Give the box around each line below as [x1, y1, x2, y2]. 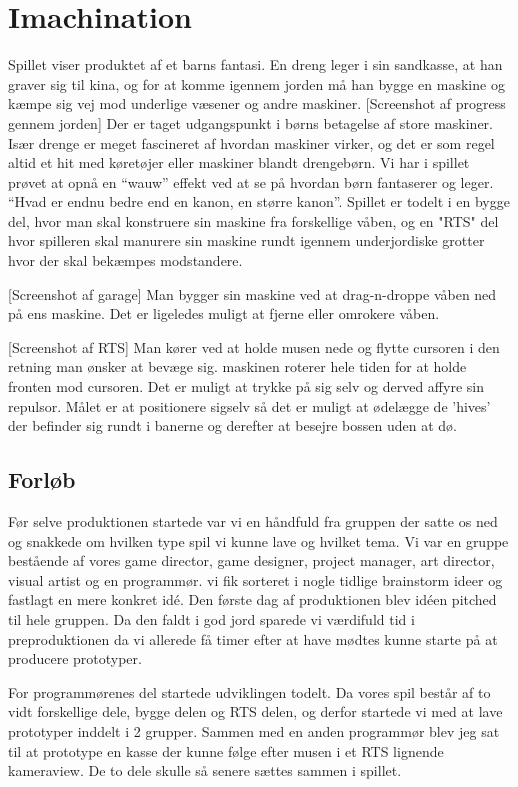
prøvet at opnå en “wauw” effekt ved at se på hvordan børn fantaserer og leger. [8, 171, 494, 192]
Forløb [8, 464, 76, 495]
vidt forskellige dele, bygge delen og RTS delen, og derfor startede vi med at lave [8, 701, 503, 722]
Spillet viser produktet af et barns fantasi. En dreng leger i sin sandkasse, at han [8, 54, 503, 75]
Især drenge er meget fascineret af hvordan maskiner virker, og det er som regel [8, 132, 495, 153]
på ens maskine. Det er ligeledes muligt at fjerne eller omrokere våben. [8, 303, 440, 324]
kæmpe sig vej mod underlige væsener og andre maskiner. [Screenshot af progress [8, 93, 506, 114]
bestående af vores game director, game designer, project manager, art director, [8, 550, 495, 571]
